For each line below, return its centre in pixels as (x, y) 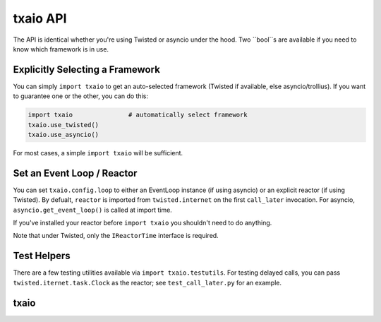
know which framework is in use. (61, 49)
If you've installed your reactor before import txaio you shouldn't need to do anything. (143, 223)
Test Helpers (42, 256)
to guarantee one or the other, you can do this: (80, 96)
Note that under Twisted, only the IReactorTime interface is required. (116, 236)
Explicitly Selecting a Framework (86, 70)
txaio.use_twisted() (63, 125)
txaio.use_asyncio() (63, 135)
